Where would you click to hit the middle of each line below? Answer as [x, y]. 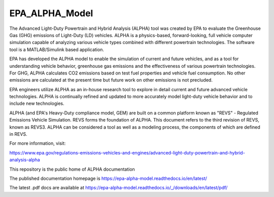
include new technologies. [37, 103]
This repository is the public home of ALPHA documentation [72, 169]
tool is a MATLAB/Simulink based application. [57, 49]
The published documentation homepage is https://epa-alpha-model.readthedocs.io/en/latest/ [108, 178]
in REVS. [18, 134]
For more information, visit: [38, 143]
